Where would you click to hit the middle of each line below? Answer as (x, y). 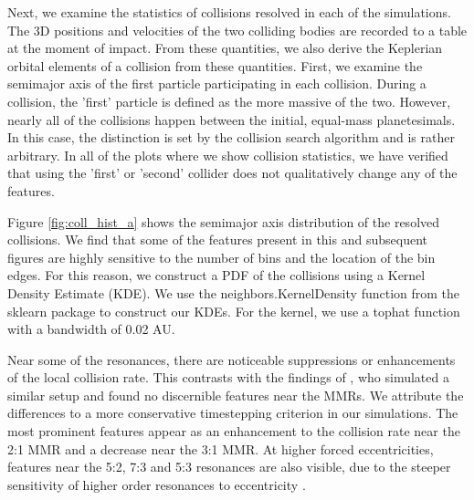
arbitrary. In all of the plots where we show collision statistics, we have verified (228, 155)
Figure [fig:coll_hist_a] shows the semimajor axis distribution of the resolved (224, 221)
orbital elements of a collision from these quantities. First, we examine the (215, 65)
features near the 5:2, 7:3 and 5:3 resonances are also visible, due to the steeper (229, 467)
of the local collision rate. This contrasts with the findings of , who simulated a (228, 377)
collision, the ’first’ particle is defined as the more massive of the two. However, (229, 101)
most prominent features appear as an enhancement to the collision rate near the (234, 431)
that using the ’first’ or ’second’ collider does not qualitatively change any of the (232, 173)
